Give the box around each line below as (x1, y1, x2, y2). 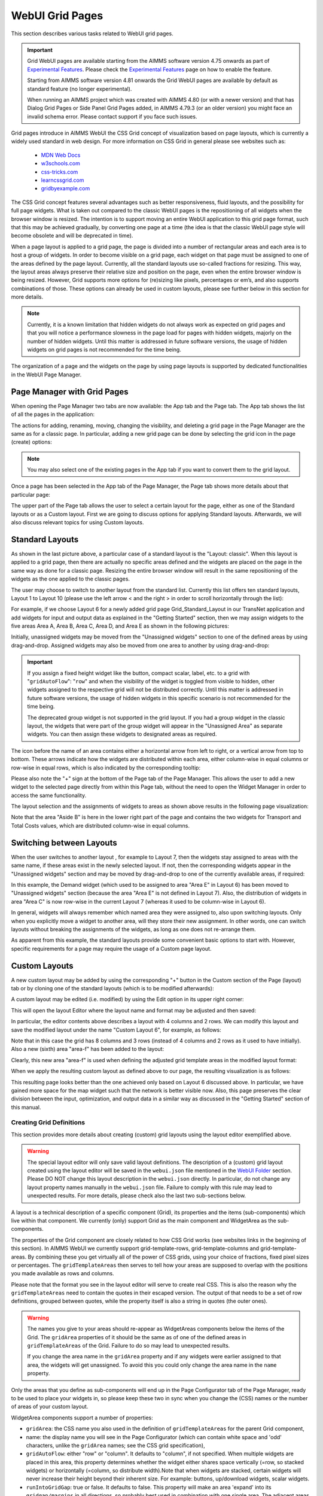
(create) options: (11, 439, 52, 446)
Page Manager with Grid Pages (11, 387, 129, 397)
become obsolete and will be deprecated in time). (11, 232, 133, 239)
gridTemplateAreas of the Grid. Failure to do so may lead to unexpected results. (27, 1342, 230, 1349)
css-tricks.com (41, 168, 78, 175)
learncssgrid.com (41, 177, 84, 184)
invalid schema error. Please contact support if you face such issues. (27, 112, 197, 120)
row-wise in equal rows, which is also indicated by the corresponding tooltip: (11, 764, 200, 771)
